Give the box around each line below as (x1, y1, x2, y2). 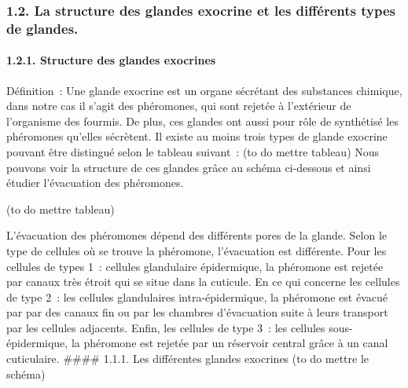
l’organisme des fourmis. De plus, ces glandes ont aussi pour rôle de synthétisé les (6, 112, 399, 129)
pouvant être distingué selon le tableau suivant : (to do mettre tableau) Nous (6, 143, 380, 159)
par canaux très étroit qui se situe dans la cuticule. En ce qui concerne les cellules (6, 273, 400, 290)
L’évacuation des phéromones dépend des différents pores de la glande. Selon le (6, 227, 388, 243)
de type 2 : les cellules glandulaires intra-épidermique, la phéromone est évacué (6, 288, 388, 305)
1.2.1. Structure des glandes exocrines (6, 52, 216, 68)
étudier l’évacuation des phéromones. (6, 174, 184, 191)
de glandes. (6, 18, 79, 38)
